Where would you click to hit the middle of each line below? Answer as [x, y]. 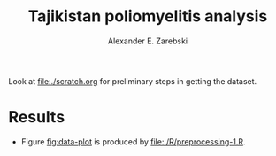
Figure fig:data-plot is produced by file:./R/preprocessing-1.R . [133, 141]
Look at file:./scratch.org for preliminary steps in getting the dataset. [133, 81]
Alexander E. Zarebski [148, 41]
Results [37, 117]
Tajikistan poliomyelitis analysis [148, 16]
